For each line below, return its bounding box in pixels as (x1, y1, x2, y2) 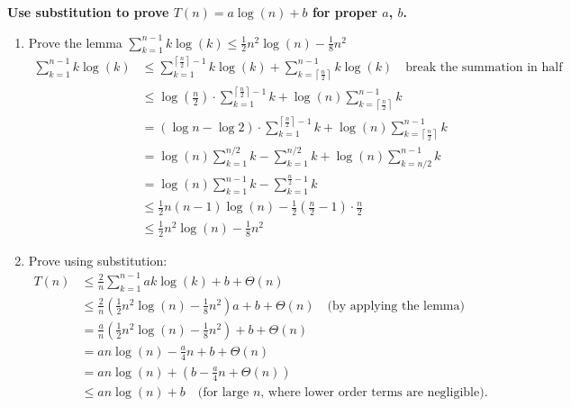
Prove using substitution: (28, 250, 168, 269)
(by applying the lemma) (327, 299, 465, 312)
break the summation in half (405, 60, 563, 74)
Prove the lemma (28, 32, 122, 51)
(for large (197, 385, 249, 399)
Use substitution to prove (7, 3, 169, 21)
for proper (312, 3, 377, 21)
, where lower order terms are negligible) (260, 385, 485, 399)
